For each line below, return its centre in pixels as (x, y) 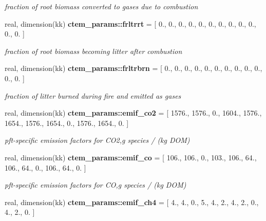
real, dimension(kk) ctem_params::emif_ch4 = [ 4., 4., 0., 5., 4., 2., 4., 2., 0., (132, 202)
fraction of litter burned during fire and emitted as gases (93, 95)
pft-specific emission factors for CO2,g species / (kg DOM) (97, 140)
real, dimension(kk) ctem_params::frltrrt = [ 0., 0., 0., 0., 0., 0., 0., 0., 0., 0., (130, 23)
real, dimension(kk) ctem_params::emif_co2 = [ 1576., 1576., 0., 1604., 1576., (133, 113)
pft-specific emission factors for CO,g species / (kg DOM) (96, 185)
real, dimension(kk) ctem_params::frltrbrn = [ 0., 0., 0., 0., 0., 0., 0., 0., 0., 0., (134, 68)
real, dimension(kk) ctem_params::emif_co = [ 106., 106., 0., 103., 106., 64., (131, 157)
